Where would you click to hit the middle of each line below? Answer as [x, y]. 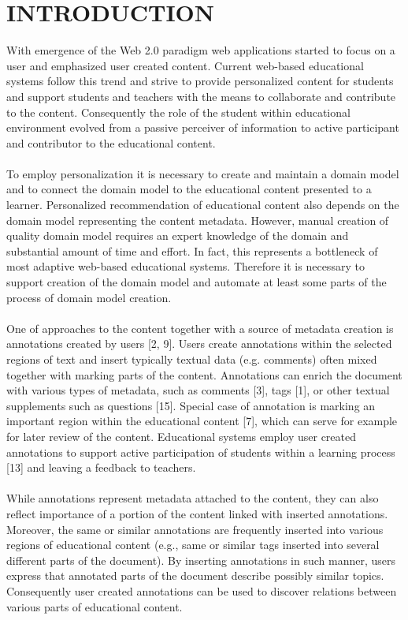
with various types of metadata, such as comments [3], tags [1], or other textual [198, 390]
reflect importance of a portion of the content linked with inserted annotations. [197, 513]
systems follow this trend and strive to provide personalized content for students [200, 81]
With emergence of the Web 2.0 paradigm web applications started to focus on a [201, 50]
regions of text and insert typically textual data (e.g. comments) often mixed [192, 359]
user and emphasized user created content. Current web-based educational [185, 65]
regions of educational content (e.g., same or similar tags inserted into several [193, 545]
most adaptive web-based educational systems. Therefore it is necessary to [185, 266]
